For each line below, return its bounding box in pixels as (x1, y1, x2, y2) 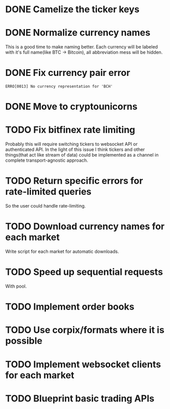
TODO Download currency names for (5, 221, 165, 233)
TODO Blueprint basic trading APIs (5, 393, 155, 404)
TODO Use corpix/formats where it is (5, 324, 165, 336)
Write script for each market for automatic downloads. (5, 248, 119, 254)
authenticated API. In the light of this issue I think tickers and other (5, 146, 145, 152)
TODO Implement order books (5, 301, 134, 313)
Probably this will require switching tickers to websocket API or (5, 141, 138, 147)
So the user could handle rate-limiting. (5, 203, 86, 209)
